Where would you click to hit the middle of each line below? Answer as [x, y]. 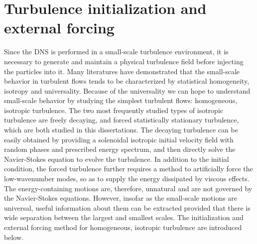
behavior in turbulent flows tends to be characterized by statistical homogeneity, [127, 81]
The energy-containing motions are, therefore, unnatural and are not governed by [128, 188]
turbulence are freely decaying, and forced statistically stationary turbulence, [122, 120]
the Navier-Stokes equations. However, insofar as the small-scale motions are [121, 198]
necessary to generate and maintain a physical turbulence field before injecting [124, 61]
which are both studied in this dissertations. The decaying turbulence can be [121, 130]
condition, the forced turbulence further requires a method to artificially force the [128, 169]
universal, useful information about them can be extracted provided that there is [127, 207]
